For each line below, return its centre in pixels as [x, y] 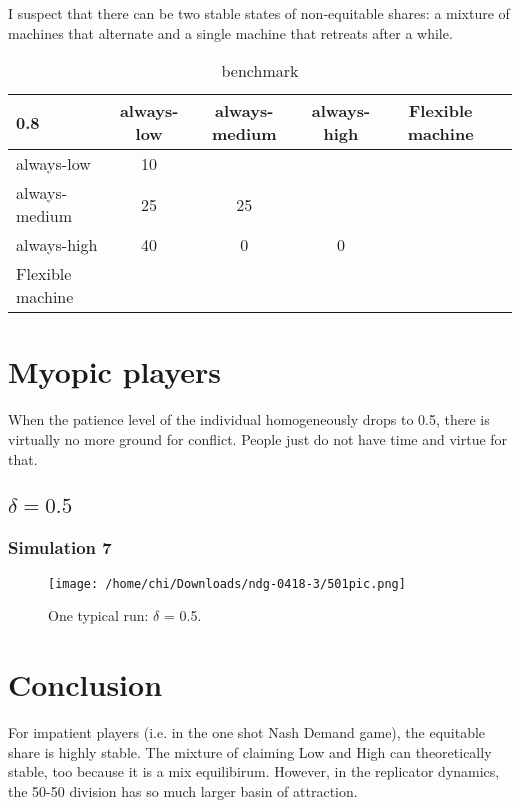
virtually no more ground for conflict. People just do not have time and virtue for [258, 438]
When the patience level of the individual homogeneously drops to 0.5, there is [249, 419]
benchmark [260, 71]
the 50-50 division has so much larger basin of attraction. [183, 790]
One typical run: [98, 615]
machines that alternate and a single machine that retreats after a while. [230, 32]
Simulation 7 [60, 547]
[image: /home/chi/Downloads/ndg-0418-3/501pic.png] [227, 583]
